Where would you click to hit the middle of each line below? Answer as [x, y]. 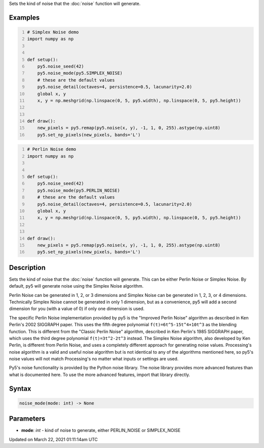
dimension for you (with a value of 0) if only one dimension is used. [77, 309]
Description [27, 267]
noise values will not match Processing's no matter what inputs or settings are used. [94, 359]
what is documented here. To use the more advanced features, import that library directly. [99, 375]
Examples [24, 17]
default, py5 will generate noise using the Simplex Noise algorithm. [76, 286]
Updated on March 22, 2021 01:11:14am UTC [53, 439]
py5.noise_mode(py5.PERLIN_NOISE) [79, 190]
